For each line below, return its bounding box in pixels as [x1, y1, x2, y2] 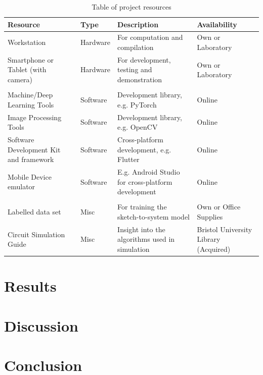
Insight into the [117, 224, 165, 234]
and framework [8, 154, 54, 165]
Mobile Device [8, 171, 52, 182]
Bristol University [197, 224, 252, 234]
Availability [197, 19, 237, 29]
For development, [117, 54, 171, 65]
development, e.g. [117, 144, 171, 154]
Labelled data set [8, 206, 61, 217]
